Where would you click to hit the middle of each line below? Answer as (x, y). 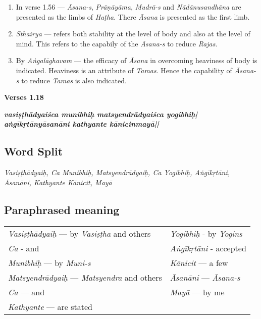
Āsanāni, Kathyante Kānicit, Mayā (58, 182)
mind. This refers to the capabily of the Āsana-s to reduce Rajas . (117, 43)
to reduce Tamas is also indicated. (74, 80)
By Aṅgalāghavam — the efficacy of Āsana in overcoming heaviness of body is (137, 60)
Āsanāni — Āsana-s (205, 277)
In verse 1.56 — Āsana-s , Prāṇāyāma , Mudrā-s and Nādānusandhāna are (128, 7)
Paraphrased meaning (62, 209)
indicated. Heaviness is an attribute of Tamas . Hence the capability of (124, 70)
